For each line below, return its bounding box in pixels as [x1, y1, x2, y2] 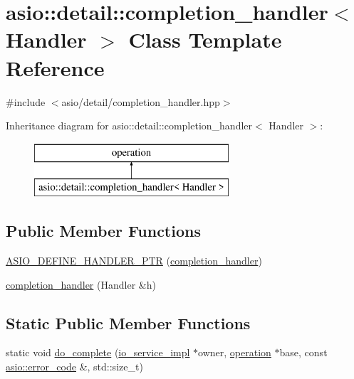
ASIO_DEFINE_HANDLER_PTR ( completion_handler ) [6, 253, 262, 268]
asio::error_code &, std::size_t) [6, 359, 143, 374]
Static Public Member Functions [6, 311, 251, 333]
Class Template [128, 25, 282, 54]
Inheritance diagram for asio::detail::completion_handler [6, 118, 253, 133]
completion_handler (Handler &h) [6, 277, 156, 292]
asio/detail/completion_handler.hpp [61, 94, 220, 109]
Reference [6, 53, 105, 82]
